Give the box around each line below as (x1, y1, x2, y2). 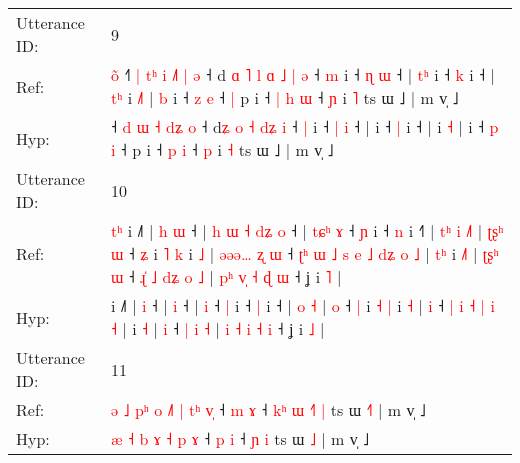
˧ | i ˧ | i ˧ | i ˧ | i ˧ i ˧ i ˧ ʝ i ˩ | (111, 317, 325, 340)
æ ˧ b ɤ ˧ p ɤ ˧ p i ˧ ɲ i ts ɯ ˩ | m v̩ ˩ (111, 427, 370, 450)
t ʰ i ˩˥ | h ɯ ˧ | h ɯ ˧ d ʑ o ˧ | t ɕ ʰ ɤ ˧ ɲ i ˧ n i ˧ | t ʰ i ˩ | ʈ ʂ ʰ (111, 219, 504, 242)
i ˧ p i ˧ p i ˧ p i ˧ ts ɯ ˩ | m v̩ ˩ (111, 138, 334, 161)
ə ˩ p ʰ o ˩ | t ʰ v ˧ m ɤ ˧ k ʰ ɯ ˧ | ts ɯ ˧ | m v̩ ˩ (111, 398, 426, 421)
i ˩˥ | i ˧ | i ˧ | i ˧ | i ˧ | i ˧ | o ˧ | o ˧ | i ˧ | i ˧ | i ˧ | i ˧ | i (111, 294, 495, 317)
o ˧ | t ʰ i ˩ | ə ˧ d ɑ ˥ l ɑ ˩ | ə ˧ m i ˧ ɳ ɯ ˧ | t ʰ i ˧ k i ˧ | (111, 63, 495, 86)
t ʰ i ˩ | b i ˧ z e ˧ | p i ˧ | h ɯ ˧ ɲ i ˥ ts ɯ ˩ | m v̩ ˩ (111, 86, 459, 109)
